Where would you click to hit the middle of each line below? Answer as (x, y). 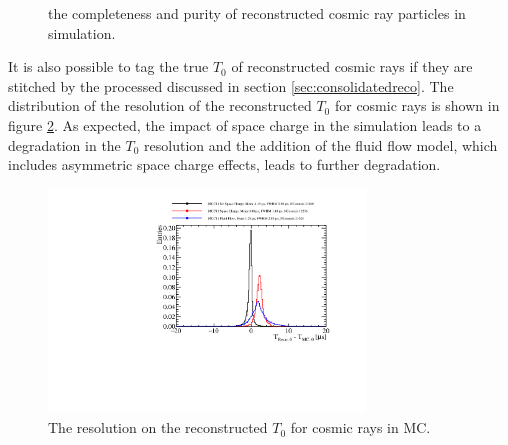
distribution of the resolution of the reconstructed (160, 105)
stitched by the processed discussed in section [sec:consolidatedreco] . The (231, 85)
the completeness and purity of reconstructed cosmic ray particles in (257, 13)
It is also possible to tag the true (108, 66)
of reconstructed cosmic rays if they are (352, 66)
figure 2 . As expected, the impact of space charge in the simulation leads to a (245, 124)
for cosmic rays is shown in (417, 105)
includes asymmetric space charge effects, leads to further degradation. (224, 164)
